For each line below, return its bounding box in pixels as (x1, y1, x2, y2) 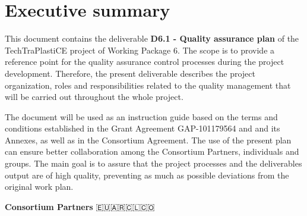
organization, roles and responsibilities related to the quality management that (5, 79, 291, 91)
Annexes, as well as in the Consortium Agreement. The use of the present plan (5, 133, 292, 146)
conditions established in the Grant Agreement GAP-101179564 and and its (5, 122, 280, 134)
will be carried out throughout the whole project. (5, 90, 183, 103)
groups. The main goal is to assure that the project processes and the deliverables (5, 157, 302, 170)
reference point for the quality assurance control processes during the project (5, 55, 284, 68)
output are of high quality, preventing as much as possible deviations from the (5, 168, 289, 181)
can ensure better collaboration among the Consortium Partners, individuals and (5, 145, 299, 158)
